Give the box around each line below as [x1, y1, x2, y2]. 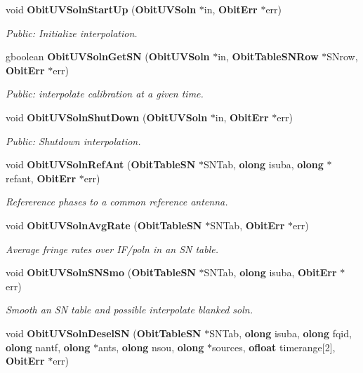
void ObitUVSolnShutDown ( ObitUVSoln [6, 109, 208, 124]
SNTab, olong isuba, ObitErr [204, 265, 337, 280]
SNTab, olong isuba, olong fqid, [209, 325, 352, 340]
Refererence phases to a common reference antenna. [6, 194, 228, 209]
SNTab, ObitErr [210, 217, 285, 232]
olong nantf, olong [6, 339, 91, 354]
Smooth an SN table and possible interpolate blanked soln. [6, 302, 253, 317]
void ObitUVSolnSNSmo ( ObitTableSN [6, 265, 196, 280]
